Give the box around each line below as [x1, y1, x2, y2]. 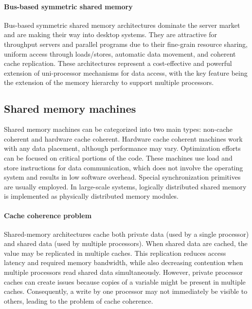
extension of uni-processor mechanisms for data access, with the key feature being [4, 67, 248, 78]
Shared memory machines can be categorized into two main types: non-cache [4, 124, 233, 134]
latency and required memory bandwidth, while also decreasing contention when [4, 257, 243, 268]
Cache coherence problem [4, 210, 92, 220]
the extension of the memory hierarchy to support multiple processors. [4, 77, 214, 87]
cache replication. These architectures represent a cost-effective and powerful [4, 58, 232, 68]
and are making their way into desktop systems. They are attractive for [4, 29, 217, 40]
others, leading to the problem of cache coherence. [4, 295, 153, 306]
